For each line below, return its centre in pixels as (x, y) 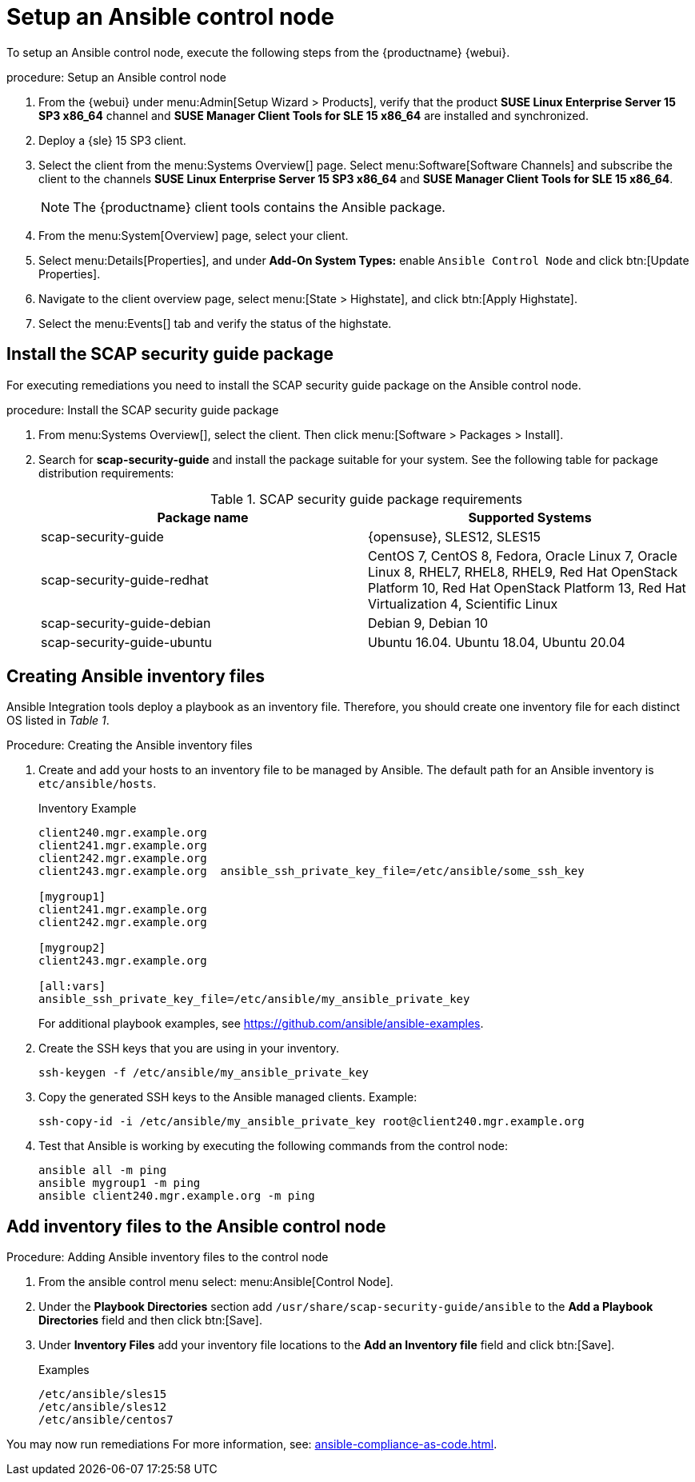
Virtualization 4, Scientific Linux (463, 603)
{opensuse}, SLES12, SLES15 (455, 536)
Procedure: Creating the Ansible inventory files (130, 745)
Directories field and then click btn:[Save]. (150, 1320)
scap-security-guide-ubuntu (127, 642)
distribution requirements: (106, 473)
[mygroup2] (72, 948)
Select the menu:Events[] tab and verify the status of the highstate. (215, 323)
